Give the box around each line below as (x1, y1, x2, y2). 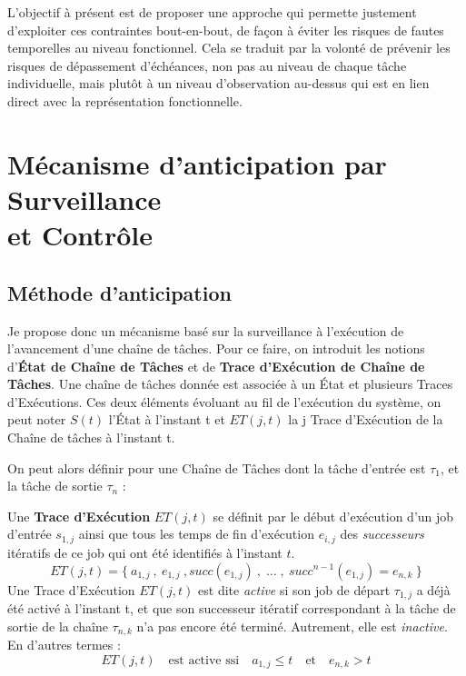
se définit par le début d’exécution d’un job (213, 506, 454, 525)
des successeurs (340, 524, 424, 543)
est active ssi (168, 653, 240, 667)
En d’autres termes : (7, 635, 121, 653)
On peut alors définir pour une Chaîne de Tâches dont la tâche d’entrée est (7, 458, 426, 477)
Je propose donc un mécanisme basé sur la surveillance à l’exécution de (7, 321, 404, 340)
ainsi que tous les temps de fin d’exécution (78, 524, 314, 543)
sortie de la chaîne (7, 616, 108, 635)
